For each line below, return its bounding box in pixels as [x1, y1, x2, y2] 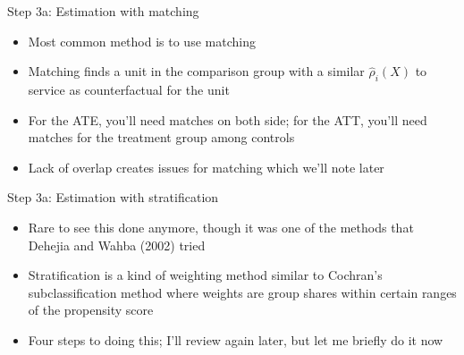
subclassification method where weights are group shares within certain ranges [28, 283, 457, 301]
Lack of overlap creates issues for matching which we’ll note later [28, 157, 384, 176]
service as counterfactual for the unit [28, 80, 230, 98]
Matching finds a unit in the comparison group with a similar [28, 62, 365, 80]
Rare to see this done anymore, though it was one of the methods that [28, 217, 414, 236]
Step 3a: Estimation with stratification [7, 188, 219, 207]
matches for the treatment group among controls [28, 128, 295, 147]
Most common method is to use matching [28, 31, 256, 50]
